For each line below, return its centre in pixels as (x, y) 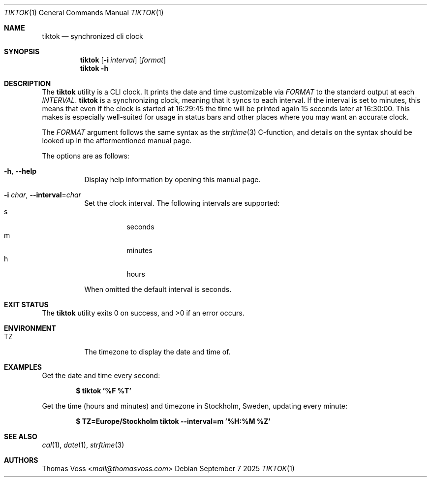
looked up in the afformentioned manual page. (117, 141)
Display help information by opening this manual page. (172, 179)
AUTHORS (21, 460)
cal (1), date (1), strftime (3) (83, 445)
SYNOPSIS (22, 51)
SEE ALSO (21, 436)
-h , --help (20, 171)
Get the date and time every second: (101, 375)
